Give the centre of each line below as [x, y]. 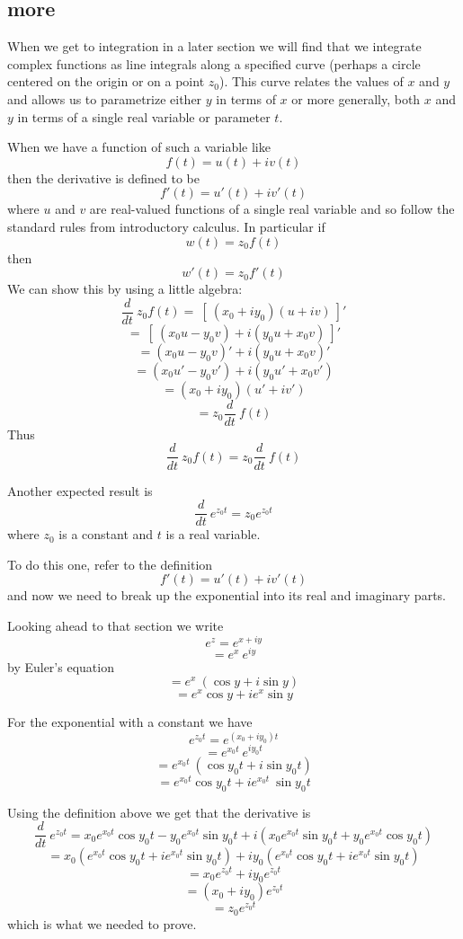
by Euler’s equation [61, 666]
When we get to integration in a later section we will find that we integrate [214, 46]
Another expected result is [80, 490]
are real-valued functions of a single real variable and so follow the [272, 209]
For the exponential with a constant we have [130, 722]
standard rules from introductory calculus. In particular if [166, 226]
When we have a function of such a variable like [139, 147]
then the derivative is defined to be [104, 177]
